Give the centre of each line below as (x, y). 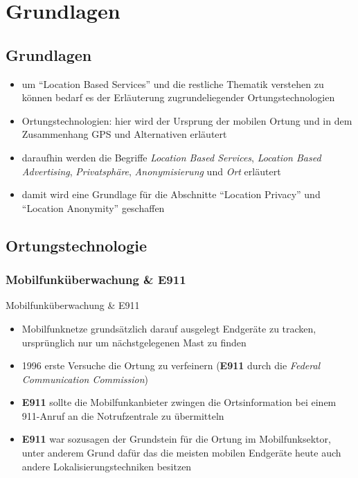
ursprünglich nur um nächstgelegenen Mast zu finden (134, 342)
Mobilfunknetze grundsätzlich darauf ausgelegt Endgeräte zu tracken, (169, 328)
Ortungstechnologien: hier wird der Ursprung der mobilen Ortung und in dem (187, 120)
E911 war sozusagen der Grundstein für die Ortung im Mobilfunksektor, (176, 439)
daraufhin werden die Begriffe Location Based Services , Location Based (171, 157)
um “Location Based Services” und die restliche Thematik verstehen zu (173, 83)
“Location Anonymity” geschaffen (93, 207)
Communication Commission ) (85, 379)
